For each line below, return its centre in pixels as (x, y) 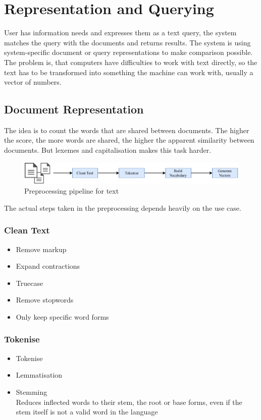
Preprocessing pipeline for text (72, 191)
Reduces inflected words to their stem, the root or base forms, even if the (129, 402)
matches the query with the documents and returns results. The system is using (127, 42)
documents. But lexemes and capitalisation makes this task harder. (108, 150)
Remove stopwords (45, 300)
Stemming (32, 392)
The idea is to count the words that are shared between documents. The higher (127, 130)
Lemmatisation (39, 375)
